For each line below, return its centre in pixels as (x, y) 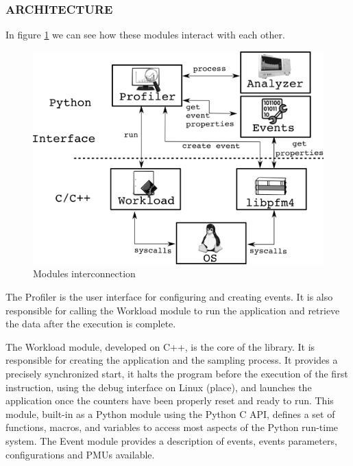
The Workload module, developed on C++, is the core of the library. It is (160, 346)
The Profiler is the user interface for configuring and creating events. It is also (169, 297)
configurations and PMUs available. (80, 454)
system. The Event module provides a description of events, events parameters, (171, 440)
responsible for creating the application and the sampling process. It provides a (172, 360)
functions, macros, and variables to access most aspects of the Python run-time (172, 427)
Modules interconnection (84, 273)
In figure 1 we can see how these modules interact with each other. (145, 35)
